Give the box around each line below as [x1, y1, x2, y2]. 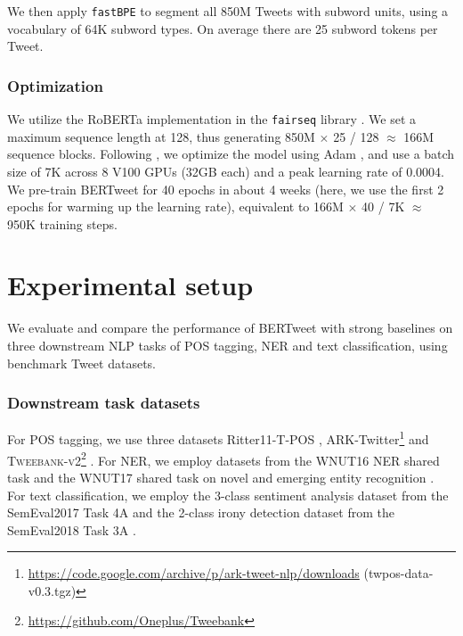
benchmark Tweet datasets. [7, 353, 157, 372]
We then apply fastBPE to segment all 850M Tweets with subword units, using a [7, 2, 449, 20]
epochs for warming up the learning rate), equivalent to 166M [7, 197, 344, 216]
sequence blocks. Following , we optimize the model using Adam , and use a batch [7, 145, 455, 163]
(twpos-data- [363, 564, 434, 582]
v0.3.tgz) [28, 581, 77, 599]
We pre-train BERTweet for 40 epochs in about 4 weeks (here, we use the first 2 [7, 179, 444, 198]
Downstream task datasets [7, 392, 200, 414]
